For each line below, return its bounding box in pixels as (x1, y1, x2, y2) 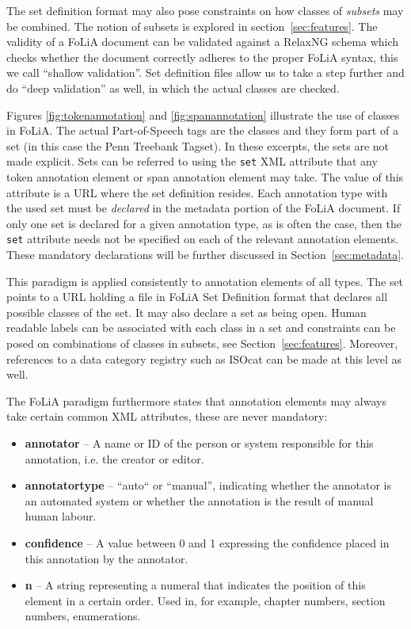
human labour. (25, 508, 97, 524)
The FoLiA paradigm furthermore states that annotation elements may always (6, 392, 386, 409)
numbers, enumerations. (25, 608, 141, 624)
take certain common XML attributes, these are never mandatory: (6, 408, 328, 425)
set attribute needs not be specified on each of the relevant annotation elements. (6, 231, 399, 247)
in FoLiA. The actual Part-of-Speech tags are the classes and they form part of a (6, 122, 398, 139)
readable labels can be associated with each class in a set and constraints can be (6, 319, 396, 336)
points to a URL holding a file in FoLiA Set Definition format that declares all (6, 288, 388, 305)
